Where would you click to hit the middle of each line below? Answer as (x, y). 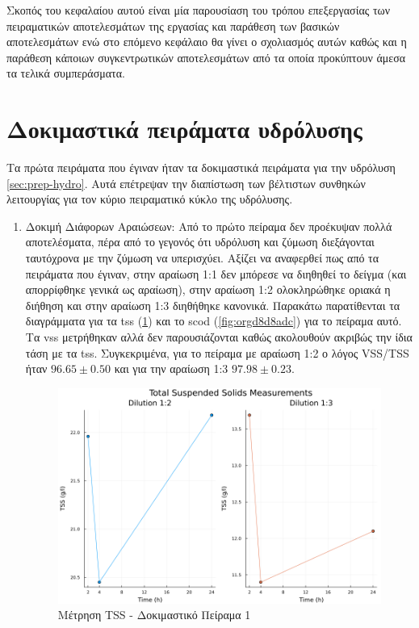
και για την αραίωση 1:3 (171, 368)
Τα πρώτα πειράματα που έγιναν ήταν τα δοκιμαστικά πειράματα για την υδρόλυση (201, 167)
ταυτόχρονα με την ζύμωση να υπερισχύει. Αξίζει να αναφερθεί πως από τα (202, 258)
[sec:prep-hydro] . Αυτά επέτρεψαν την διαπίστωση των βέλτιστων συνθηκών (186, 183)
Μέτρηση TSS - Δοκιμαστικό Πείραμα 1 (154, 615)
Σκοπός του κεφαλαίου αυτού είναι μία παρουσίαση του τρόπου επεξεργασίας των (199, 10)
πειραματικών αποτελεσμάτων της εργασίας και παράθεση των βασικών (173, 25)
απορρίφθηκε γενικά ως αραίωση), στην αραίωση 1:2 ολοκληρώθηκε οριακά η (208, 289)
